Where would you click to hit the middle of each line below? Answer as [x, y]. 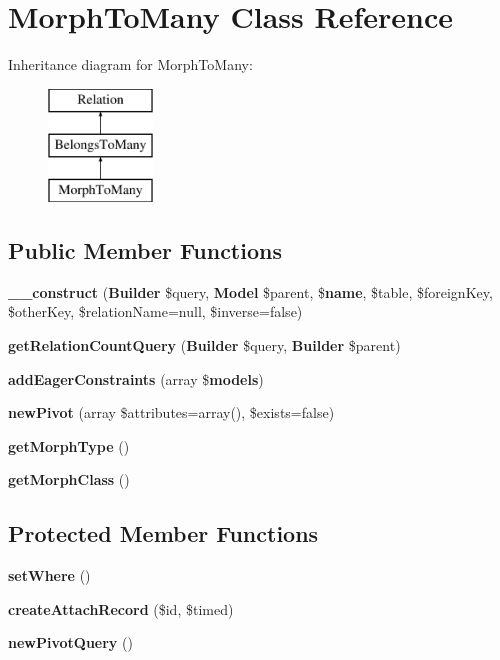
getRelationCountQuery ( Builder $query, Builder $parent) [204, 345]
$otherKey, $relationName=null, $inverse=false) [155, 311]
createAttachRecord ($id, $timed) [121, 608]
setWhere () [49, 575]
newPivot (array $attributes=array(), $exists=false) [171, 412]
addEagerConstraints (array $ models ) [136, 378]
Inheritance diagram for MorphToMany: [130, 64]
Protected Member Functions [163, 533]
